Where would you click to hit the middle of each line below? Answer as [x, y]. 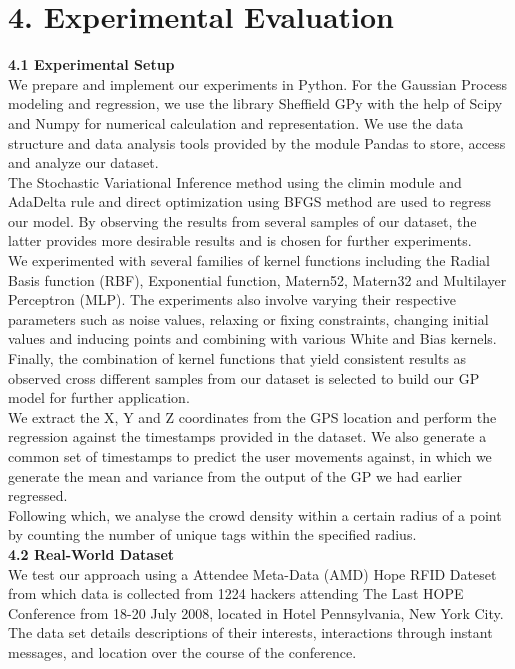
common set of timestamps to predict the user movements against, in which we [250, 456]
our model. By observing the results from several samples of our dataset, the [242, 220]
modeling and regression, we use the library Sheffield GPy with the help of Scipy [255, 103]
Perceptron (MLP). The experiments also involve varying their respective [232, 299]
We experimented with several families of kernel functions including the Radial [249, 260]
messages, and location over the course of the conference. [182, 651]
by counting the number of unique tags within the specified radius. [212, 534]
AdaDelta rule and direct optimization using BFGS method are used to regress [250, 201]
